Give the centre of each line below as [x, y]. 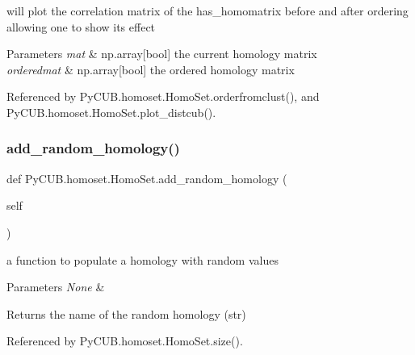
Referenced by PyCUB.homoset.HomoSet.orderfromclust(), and [163, 96]
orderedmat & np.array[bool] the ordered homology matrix [151, 69]
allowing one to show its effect [81, 26]
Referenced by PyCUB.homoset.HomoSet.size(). [125, 341]
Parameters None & [56, 287]
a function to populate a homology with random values [143, 259]
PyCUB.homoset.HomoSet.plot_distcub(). [111, 112]
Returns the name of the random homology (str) [126, 313]
